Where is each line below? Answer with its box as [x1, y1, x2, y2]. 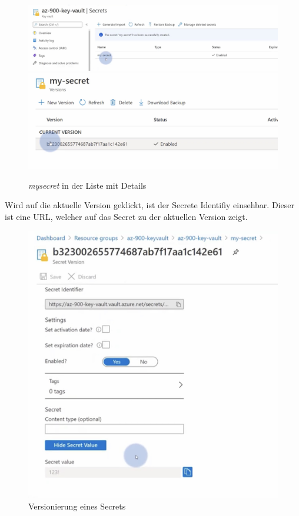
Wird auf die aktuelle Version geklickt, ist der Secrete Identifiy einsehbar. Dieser [5, 199, 294, 211]
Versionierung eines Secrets [28, 499, 126, 512]
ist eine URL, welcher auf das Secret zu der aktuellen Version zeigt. [5, 210, 248, 222]
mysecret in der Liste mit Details [28, 179, 147, 191]
